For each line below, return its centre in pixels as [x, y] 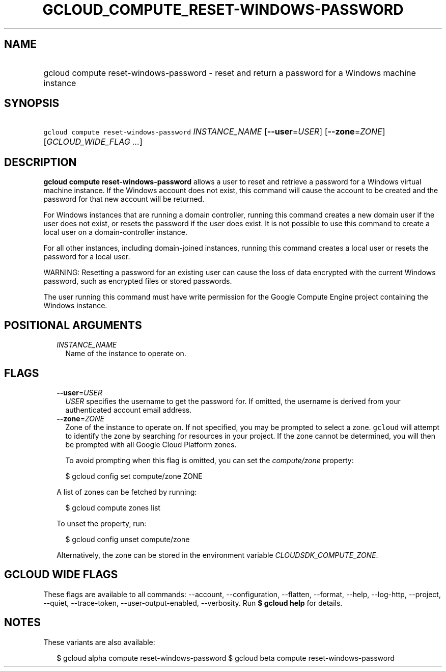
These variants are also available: [99, 642]
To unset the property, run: [102, 523]
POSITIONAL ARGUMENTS [73, 325]
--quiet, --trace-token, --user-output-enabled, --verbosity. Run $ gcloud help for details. [193, 603]
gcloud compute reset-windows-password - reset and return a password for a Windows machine [230, 73]
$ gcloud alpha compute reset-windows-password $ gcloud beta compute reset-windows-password [226, 658]
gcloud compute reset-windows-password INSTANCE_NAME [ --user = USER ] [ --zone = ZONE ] [214, 132]
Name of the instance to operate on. [126, 354]
